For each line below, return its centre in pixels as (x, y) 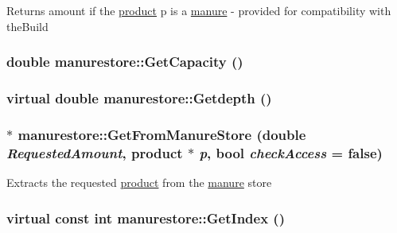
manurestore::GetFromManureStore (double (162, 134)
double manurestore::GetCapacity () (125, 62)
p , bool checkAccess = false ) (291, 152)
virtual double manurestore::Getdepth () (139, 97)
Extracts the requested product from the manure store (139, 183)
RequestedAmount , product (95, 152)
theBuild (27, 26)
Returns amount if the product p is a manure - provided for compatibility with (199, 10)
